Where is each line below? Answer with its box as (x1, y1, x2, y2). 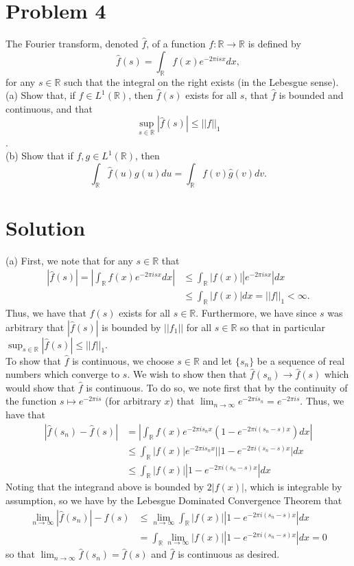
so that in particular (240, 319, 325, 334)
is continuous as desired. (178, 547, 280, 561)
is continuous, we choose (72, 353, 174, 367)
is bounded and (279, 88, 344, 102)
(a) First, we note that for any (5, 253, 133, 267)
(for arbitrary (105, 394, 161, 408)
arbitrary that (5, 319, 64, 334)
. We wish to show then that (127, 367, 247, 381)
